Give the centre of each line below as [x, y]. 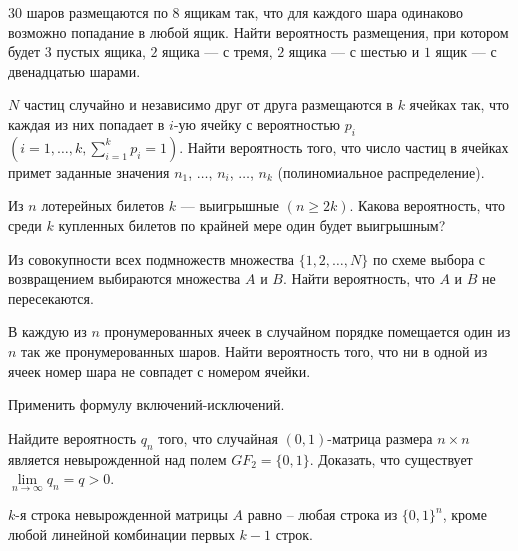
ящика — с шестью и [354, 51]
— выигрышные [229, 205]
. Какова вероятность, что [427, 205]
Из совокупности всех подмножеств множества [151, 258]
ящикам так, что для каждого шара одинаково [324, 12]
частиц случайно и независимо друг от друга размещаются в [208, 104]
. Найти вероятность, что [358, 278]
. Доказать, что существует [391, 458]
